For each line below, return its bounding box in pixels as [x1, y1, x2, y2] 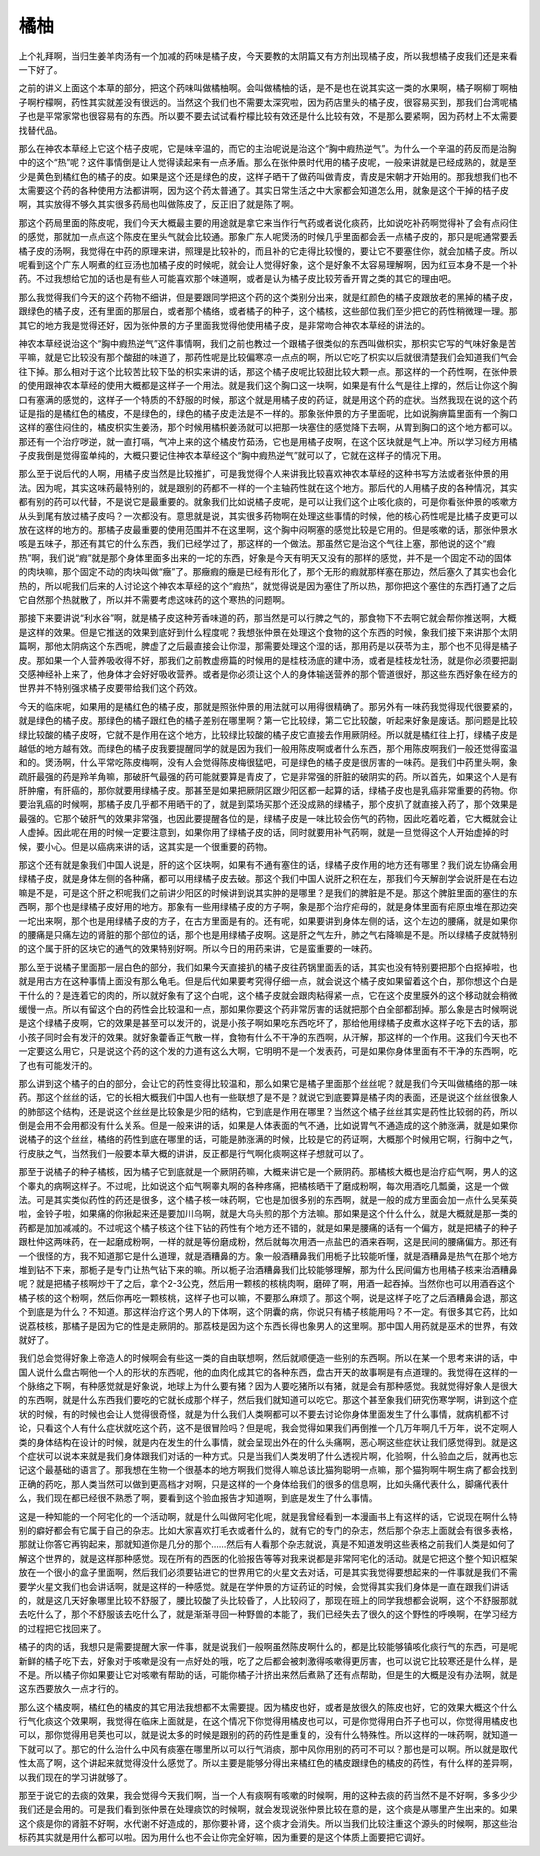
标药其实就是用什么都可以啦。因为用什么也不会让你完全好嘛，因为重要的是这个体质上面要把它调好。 [18, 1831, 430, 1844]
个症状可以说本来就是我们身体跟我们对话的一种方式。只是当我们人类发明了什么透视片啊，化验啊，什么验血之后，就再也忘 [18, 1450, 518, 1462]
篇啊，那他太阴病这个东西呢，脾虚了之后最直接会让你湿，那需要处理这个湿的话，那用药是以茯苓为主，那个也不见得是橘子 [18, 640, 518, 652]
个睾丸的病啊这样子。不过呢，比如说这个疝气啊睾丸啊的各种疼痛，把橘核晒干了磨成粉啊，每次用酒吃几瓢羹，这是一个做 [18, 1180, 509, 1192]
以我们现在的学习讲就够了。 [18, 1771, 133, 1783]
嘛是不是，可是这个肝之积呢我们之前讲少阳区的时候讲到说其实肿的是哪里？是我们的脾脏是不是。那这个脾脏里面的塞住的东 [18, 886, 518, 899]
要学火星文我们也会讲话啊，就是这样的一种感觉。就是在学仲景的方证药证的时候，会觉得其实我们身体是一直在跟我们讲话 [18, 1580, 509, 1592]
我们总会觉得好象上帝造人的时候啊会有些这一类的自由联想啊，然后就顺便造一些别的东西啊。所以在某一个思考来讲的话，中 [18, 1352, 518, 1364]
